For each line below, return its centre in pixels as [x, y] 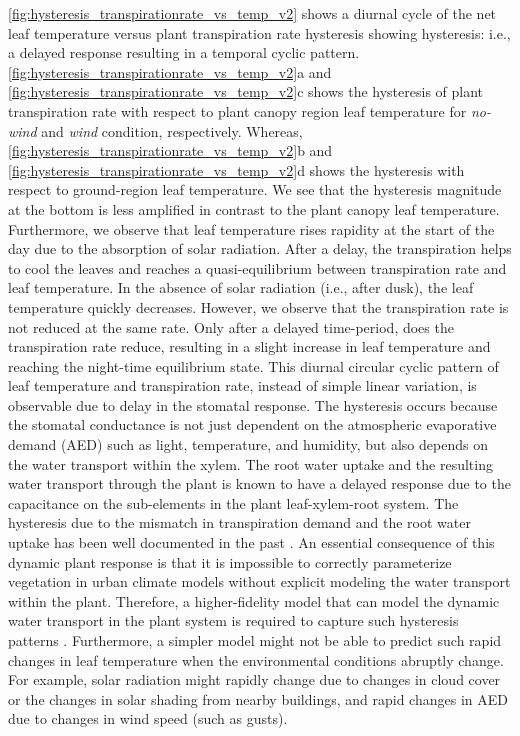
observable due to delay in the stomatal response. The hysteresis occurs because [253, 404]
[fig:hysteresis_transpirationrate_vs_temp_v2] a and [170, 71]
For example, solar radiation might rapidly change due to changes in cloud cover [254, 679]
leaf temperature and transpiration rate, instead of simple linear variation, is [242, 385]
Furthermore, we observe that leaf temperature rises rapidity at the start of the [251, 228]
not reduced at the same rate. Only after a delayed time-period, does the [231, 326]
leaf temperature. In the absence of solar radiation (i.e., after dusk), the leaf [241, 287]
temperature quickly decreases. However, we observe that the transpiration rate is [258, 306]
